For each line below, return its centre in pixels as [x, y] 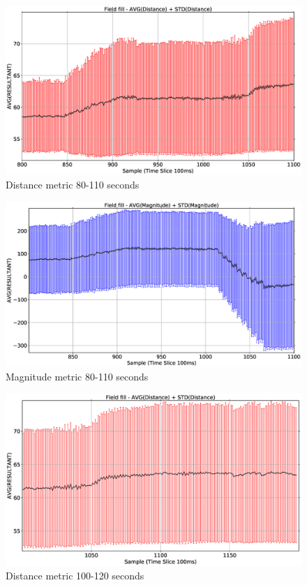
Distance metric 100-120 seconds [75, 576]
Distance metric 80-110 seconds [73, 185]
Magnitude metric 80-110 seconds [77, 377]
